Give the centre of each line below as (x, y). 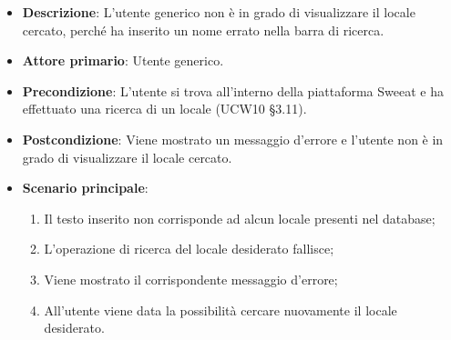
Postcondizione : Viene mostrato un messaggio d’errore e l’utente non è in (233, 139)
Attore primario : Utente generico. (123, 60)
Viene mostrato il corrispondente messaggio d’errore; (191, 279)
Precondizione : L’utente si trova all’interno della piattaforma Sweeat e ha (233, 90)
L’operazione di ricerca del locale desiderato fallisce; (189, 249)
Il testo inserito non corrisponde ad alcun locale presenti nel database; (240, 218)
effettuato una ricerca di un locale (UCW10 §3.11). (164, 109)
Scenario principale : (85, 188)
